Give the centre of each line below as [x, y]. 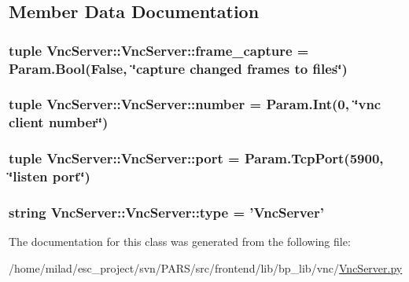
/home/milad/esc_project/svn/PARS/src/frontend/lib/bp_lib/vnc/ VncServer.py [206, 267]
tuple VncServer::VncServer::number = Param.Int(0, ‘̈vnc [195, 104]
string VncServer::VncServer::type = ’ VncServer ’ [166, 212]
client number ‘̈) [59, 122]
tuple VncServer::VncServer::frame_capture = [159, 50]
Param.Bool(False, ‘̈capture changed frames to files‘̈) [178, 68]
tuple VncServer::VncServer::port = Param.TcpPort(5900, [196, 158]
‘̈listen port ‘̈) [50, 176]
